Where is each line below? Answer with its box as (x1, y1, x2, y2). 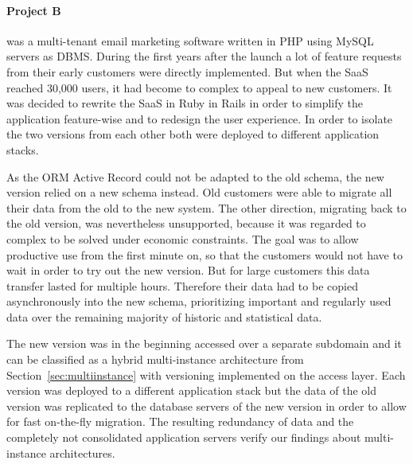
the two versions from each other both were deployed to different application (6, 126, 380, 142)
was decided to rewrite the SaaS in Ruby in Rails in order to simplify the (6, 95, 363, 111)
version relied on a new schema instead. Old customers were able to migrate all (6, 184, 392, 201)
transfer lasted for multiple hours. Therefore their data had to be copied (6, 277, 358, 294)
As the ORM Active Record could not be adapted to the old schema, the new (6, 168, 384, 185)
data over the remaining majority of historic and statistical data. (6, 308, 322, 325)
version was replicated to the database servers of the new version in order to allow (6, 397, 407, 414)
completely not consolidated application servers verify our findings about (6, 429, 361, 446)
